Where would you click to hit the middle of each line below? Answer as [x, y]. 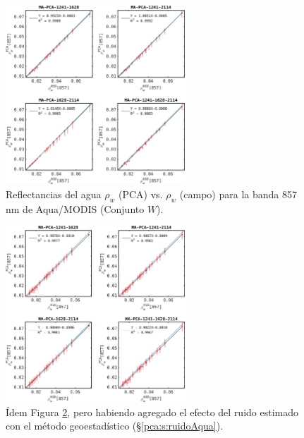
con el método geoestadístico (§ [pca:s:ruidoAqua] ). [115, 426]
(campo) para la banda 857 [238, 194]
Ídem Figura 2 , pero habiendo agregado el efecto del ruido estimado [152, 412]
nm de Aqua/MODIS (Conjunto [75, 208]
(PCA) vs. [140, 194]
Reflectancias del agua [54, 194]
